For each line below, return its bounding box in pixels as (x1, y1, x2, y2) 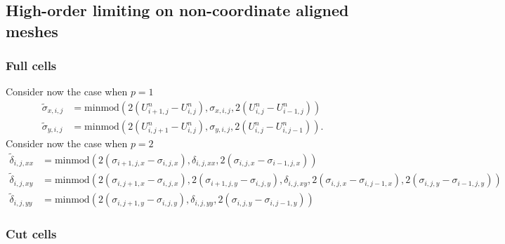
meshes (6, 20, 58, 41)
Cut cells (6, 225, 57, 243)
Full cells (6, 57, 57, 74)
